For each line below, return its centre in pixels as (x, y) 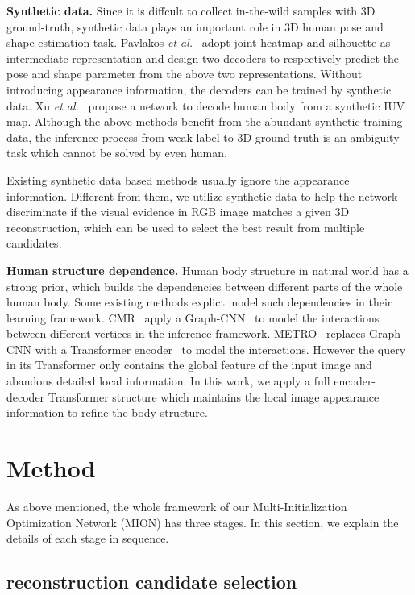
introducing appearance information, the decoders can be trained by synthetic (199, 89)
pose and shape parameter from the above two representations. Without (185, 74)
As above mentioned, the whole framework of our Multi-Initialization (177, 506)
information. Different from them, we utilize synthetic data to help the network (202, 196)
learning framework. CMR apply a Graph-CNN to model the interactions (193, 317)
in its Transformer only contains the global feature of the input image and (189, 365)
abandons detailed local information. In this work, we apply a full (168, 381)
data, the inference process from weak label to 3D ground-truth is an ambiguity (203, 137)
